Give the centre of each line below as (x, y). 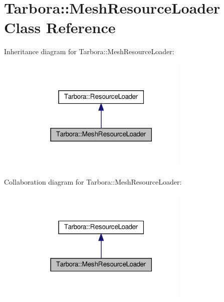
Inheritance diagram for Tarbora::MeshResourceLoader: (89, 51)
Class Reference (60, 27)
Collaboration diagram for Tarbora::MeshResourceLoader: (93, 182)
